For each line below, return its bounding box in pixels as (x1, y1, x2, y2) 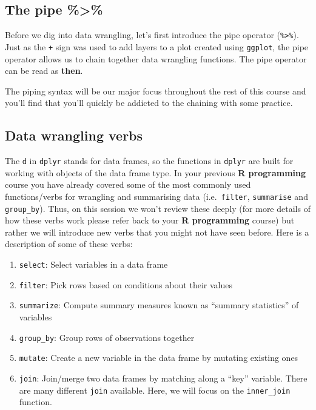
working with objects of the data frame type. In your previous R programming (5, 166, 306, 179)
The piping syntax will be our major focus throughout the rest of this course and (5, 84, 306, 97)
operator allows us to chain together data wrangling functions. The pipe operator (5, 52, 307, 65)
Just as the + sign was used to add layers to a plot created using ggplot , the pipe (5, 40, 309, 53)
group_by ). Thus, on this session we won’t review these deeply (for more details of (5, 202, 311, 214)
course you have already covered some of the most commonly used (5, 178, 251, 191)
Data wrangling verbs (5, 126, 143, 145)
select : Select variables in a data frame (19, 258, 168, 271)
